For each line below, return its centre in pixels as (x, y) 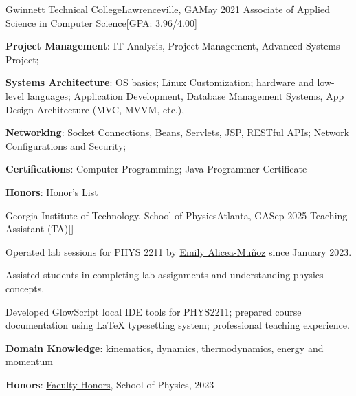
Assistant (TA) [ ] (40, 229)
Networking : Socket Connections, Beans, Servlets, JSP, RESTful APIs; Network (178, 132)
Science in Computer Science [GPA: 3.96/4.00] (101, 22)
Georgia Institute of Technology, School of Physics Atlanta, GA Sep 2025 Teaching (177, 215)
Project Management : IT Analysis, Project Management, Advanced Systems (173, 46)
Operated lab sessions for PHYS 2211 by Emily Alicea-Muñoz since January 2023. (179, 251)
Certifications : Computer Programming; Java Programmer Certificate (156, 169)
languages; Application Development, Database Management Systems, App (186, 95)
